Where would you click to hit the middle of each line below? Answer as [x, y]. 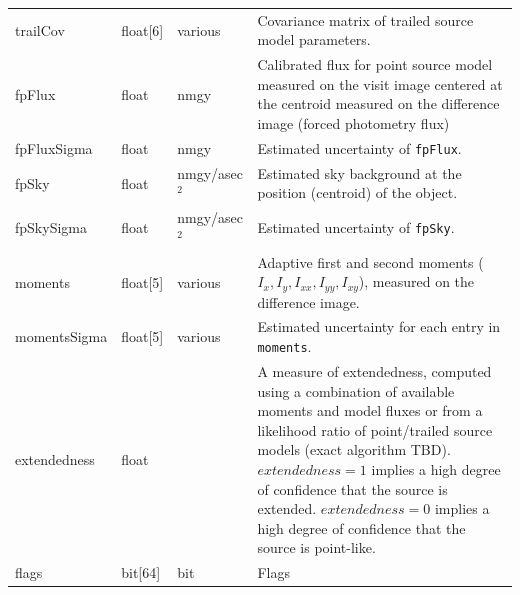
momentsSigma [61, 336]
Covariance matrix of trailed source [365, 19]
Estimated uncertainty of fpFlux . [359, 147]
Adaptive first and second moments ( [370, 261]
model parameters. [314, 39]
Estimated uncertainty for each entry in [379, 326]
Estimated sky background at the [359, 172]
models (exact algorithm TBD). [354, 449]
